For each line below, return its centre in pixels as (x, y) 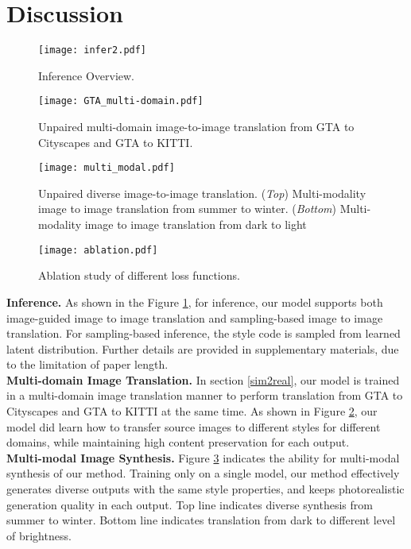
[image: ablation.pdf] (98, 250)
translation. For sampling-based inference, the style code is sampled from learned (204, 333)
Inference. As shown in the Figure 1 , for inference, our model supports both (195, 302)
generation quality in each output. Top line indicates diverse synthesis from (190, 504)
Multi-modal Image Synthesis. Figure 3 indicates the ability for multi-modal (203, 457)
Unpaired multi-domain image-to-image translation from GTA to (196, 127)
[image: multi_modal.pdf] (107, 168)
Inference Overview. (87, 75)
